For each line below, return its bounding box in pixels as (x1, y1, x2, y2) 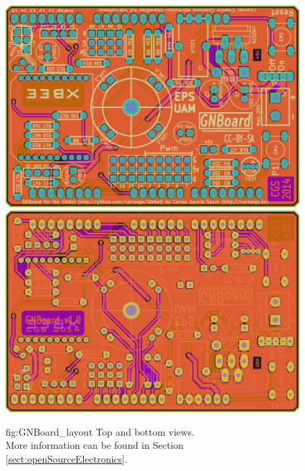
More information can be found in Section (6, 438, 184, 452)
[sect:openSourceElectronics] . (6, 451, 128, 465)
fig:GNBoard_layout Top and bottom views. (6, 424, 195, 438)
